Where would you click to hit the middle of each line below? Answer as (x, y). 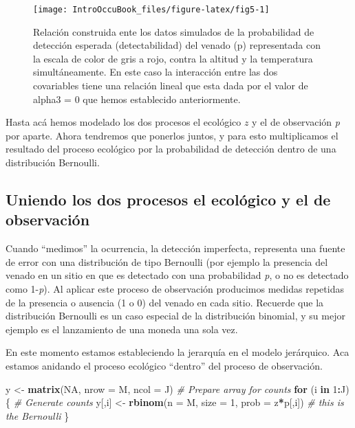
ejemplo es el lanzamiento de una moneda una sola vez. (122, 329)
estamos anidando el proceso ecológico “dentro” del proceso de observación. (164, 365)
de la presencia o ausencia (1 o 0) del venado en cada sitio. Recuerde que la (165, 302)
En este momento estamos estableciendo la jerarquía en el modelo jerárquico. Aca (177, 352)
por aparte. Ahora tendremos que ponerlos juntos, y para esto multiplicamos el (172, 135)
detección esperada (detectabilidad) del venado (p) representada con (177, 45)
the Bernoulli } (37, 415)
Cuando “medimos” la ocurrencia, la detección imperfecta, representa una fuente (175, 248)
